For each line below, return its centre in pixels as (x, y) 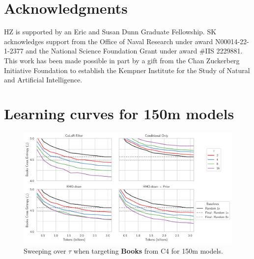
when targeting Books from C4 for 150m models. (148, 250)
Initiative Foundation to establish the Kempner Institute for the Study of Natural (127, 70)
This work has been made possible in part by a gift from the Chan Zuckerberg (122, 60)
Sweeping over (45, 250)
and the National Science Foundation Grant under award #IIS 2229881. (134, 51)
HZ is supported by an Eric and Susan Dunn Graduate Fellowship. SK (110, 32)
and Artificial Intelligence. (43, 80)
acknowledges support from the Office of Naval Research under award (109, 41)
